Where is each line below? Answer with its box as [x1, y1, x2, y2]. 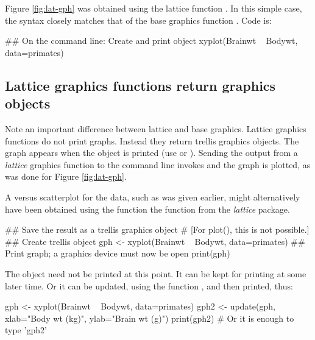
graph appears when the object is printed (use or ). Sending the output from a [5, 146, 298, 159]
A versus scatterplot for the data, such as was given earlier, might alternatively [5, 190, 300, 203]
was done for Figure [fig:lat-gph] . [5, 170, 127, 183]
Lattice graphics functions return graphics [5, 76, 276, 94]
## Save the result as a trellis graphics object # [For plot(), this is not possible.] [5, 223, 310, 236]
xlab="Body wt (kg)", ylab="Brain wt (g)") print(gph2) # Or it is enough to [5, 311, 294, 324]
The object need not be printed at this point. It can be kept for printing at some [5, 267, 306, 280]
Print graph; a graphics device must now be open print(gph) [5, 247, 230, 260]
